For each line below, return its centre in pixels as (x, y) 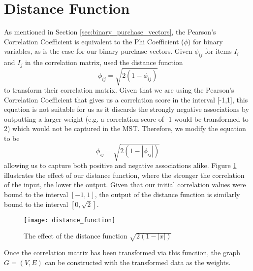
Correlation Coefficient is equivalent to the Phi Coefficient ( (94, 41)
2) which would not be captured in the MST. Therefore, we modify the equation (125, 128)
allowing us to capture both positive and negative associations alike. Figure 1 (120, 165)
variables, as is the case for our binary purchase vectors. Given (98, 51)
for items (218, 51)
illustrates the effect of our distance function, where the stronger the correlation (124, 175)
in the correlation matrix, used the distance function (104, 62)
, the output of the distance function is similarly (167, 194)
